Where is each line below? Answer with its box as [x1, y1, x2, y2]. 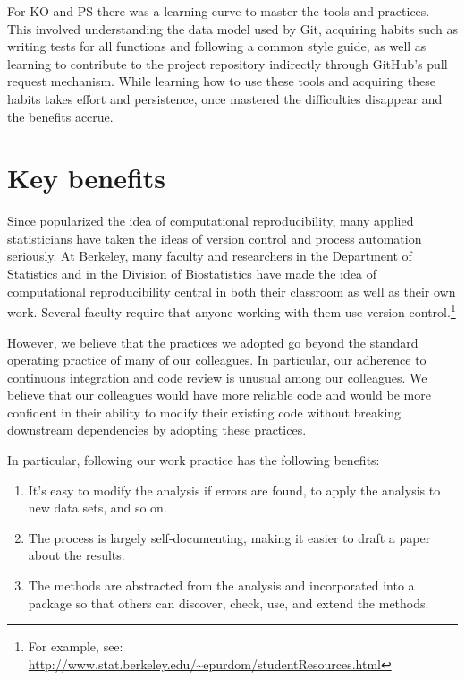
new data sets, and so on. [28, 498, 167, 517]
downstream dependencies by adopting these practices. [7, 420, 307, 439]
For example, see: [28, 637, 123, 656]
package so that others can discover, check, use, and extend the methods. [28, 593, 429, 612]
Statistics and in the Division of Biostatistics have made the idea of [7, 264, 377, 283]
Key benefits [7, 159, 166, 196]
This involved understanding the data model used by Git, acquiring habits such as [7, 19, 458, 38]
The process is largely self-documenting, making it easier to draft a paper [28, 528, 431, 547]
